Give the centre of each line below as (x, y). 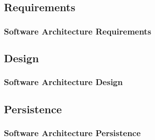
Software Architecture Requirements (78, 31)
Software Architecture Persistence (72, 132)
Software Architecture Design (63, 82)
